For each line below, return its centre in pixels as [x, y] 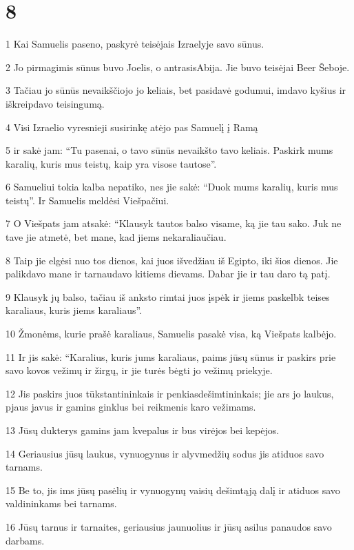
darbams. [25, 540]
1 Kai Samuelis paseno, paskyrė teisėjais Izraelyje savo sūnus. [135, 44]
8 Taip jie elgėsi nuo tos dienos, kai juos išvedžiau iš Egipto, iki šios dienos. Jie [172, 260]
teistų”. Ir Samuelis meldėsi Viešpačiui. [87, 200]
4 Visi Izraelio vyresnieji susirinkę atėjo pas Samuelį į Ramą [132, 127]
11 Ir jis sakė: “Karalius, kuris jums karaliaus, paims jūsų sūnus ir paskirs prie [171, 356]
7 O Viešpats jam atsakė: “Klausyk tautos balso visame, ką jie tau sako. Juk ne [174, 223]
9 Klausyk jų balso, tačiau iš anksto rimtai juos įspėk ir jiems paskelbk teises [168, 296]
